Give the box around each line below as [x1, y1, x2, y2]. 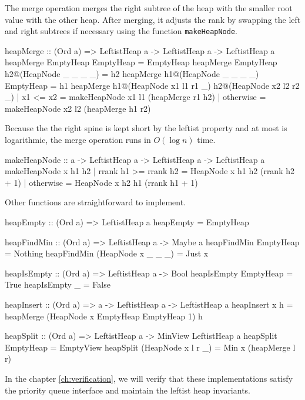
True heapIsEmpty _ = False [5, 278, 110, 291]
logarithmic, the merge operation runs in [5, 134, 151, 145]
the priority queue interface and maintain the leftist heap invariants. [5, 384, 251, 396]
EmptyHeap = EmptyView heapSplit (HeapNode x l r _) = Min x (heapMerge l [5, 341, 296, 353]
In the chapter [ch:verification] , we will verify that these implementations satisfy [5, 372, 293, 384]
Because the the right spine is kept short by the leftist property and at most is [5, 122, 287, 134]
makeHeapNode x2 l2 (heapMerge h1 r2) [5, 102, 151, 114]
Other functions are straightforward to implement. [5, 196, 186, 208]
